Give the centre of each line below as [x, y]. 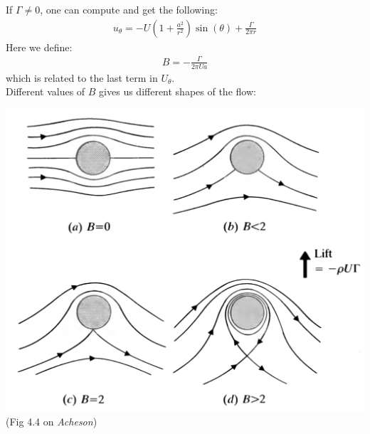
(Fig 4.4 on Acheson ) [52, 422]
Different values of [46, 91]
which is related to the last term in [82, 77]
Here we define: [39, 47]
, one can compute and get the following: [129, 9]
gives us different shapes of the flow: [178, 91]
